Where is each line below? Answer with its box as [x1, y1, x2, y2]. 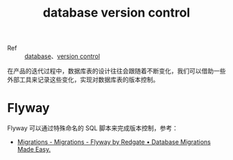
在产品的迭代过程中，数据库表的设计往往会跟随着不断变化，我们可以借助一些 [7, 67, 226, 75]
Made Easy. [17, 145, 51, 154]
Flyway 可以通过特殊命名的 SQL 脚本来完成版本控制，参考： [7, 124, 178, 132]
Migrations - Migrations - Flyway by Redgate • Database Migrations [17, 138, 212, 146]
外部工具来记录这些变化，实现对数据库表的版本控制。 [7, 75, 159, 84]
